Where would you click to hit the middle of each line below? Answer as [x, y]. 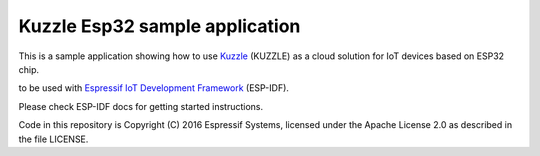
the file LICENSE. [53, 139]
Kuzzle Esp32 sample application [159, 26]
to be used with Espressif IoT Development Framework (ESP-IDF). [154, 88]
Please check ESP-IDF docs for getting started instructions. [141, 106]
